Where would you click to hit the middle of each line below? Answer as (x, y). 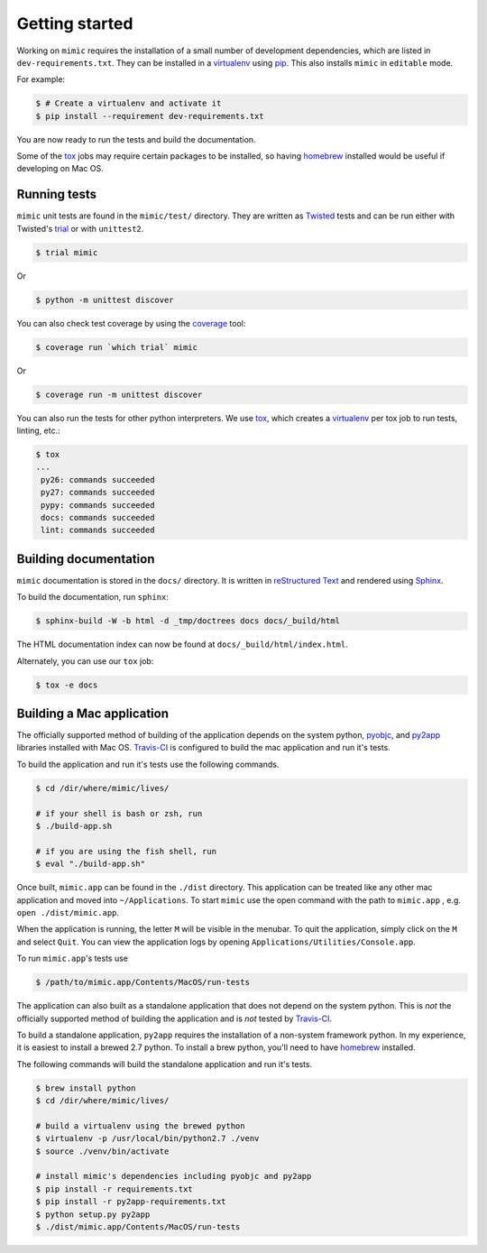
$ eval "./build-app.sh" (91, 864)
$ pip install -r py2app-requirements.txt (131, 1202)
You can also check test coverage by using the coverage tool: (131, 323)
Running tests (57, 194)
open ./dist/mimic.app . (68, 912)
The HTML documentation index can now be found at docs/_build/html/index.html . (182, 644)
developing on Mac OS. (60, 169)
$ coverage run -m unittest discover (119, 394)
